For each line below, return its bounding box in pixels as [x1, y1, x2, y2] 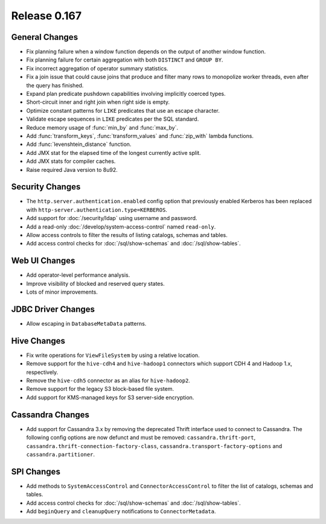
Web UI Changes [11, 256, 75, 266]
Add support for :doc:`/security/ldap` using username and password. [26, 215, 197, 222]
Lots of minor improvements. [26, 288, 98, 295]
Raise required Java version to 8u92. [26, 166, 118, 173]
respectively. [26, 368, 59, 376]
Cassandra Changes [11, 409, 90, 420]
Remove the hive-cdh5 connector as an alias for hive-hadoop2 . [26, 377, 190, 384]
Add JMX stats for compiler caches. [26, 157, 116, 165]
